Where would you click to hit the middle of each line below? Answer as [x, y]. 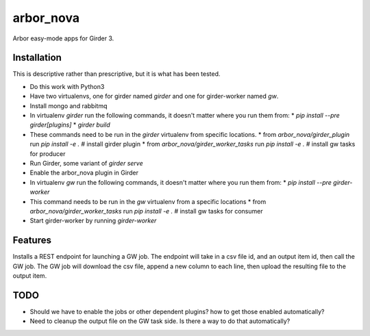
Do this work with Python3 [67, 86]
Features [32, 241]
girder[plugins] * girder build [70, 125]
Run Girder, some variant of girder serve [86, 163]
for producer [48, 153]
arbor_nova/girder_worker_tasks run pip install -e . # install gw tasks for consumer [146, 211]
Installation [37, 58]
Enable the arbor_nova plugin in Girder [84, 173]
